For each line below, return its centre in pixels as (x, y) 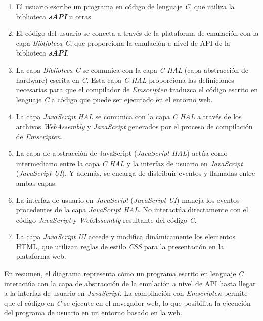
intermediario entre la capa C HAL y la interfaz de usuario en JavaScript (129, 163)
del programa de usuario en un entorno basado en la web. (93, 313)
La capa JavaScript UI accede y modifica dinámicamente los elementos (125, 236)
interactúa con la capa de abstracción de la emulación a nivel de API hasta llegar (130, 283)
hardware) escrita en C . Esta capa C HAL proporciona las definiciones (125, 79)
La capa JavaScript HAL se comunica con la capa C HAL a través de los (129, 116)
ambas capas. (36, 182)
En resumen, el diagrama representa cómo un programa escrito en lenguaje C (124, 273)
